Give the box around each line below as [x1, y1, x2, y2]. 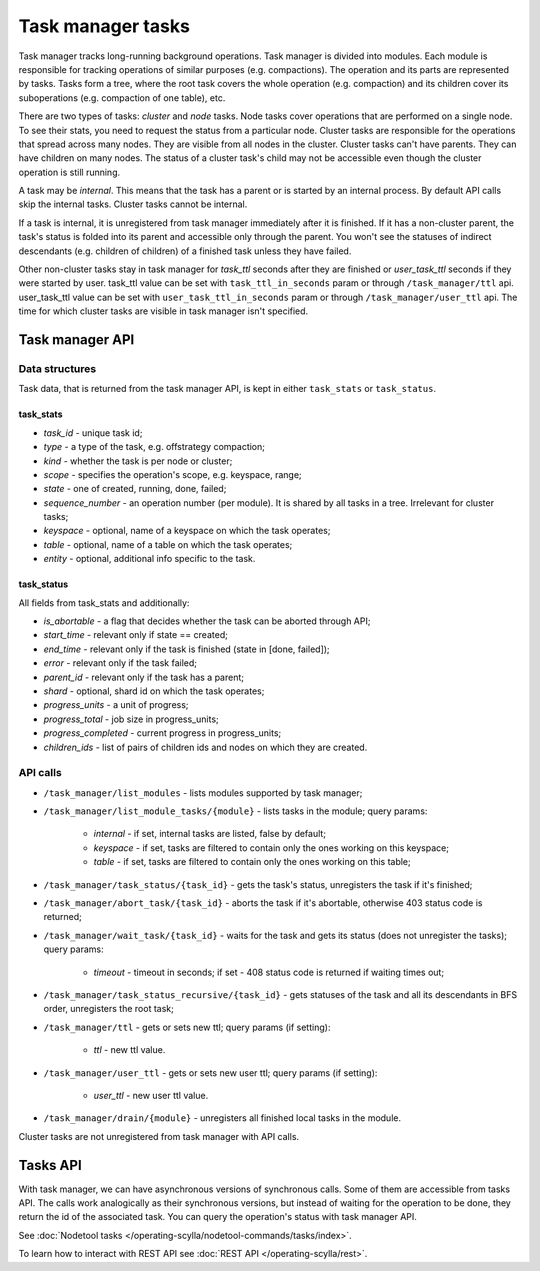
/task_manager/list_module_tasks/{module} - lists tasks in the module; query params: [43, 805, 428, 817]
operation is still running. [18, 166, 121, 178]
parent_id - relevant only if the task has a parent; [43, 671, 245, 683]
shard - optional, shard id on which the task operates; [43, 685, 265, 697]
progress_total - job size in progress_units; [43, 713, 219, 725]
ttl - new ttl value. [93, 1044, 166, 1056]
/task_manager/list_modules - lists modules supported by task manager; [43, 786, 363, 799]
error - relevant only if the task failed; [43, 657, 198, 669]
